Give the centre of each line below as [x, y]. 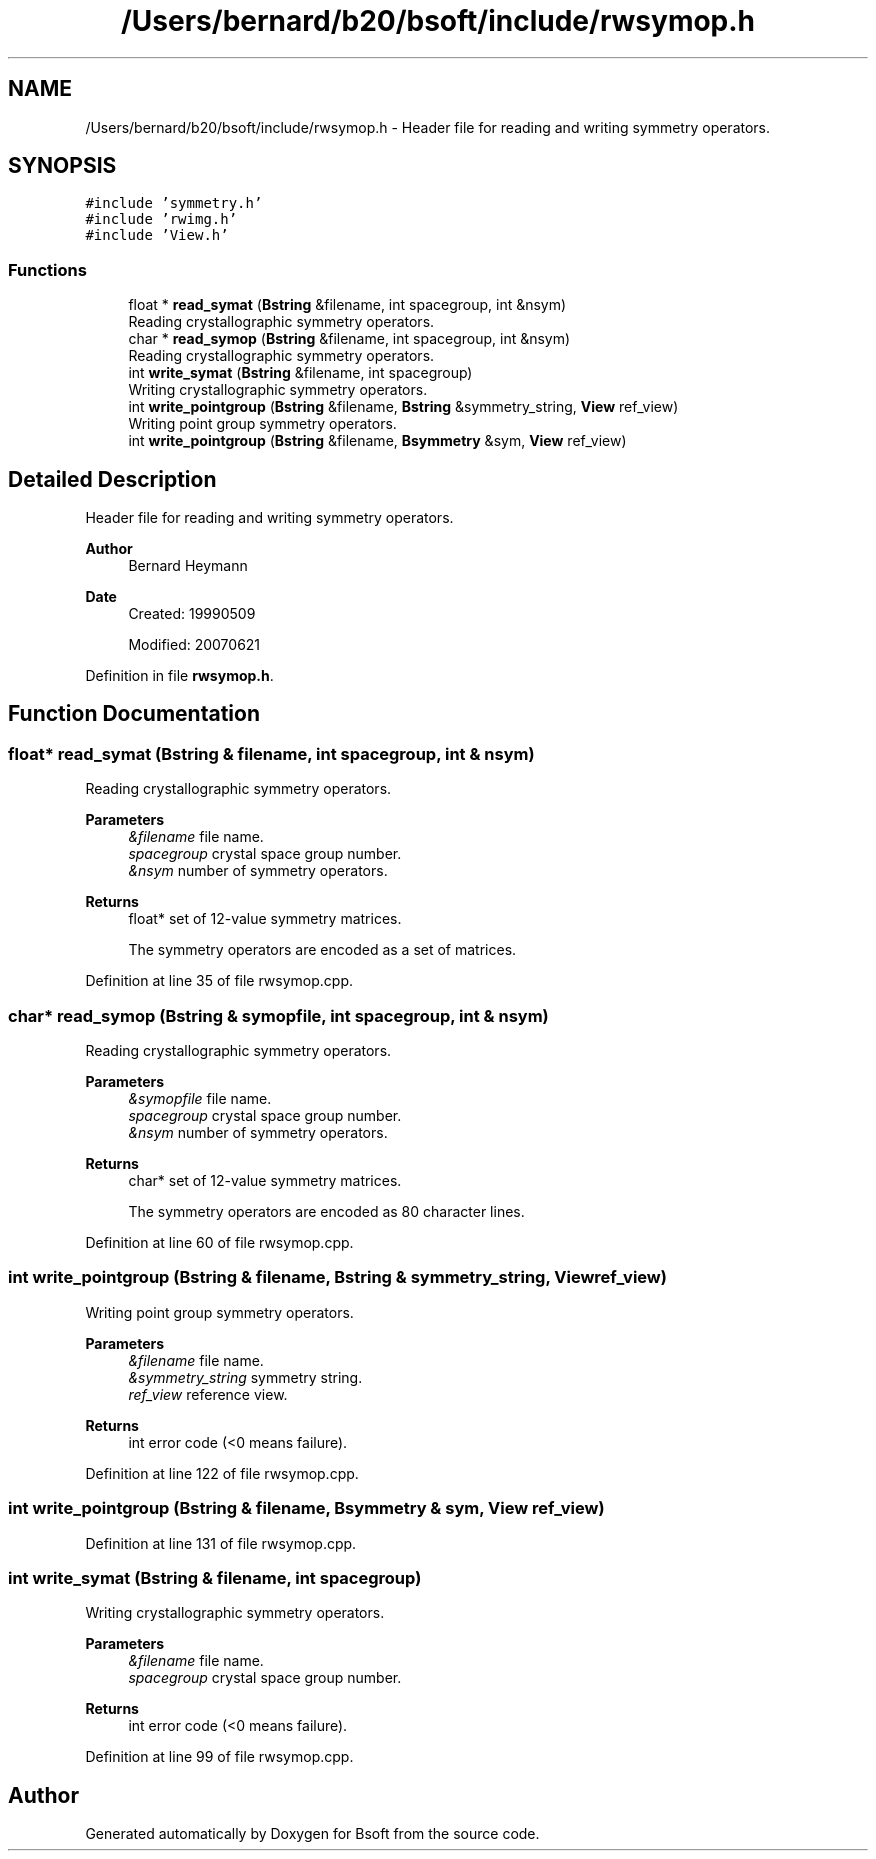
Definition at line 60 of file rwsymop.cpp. [219, 1242]
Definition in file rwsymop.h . [179, 676]
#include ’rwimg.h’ [161, 219]
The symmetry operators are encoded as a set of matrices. [322, 950]
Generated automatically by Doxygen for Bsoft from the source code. [312, 1834]
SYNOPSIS [62, 166]
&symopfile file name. [200, 1098]
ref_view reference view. [208, 1394]
